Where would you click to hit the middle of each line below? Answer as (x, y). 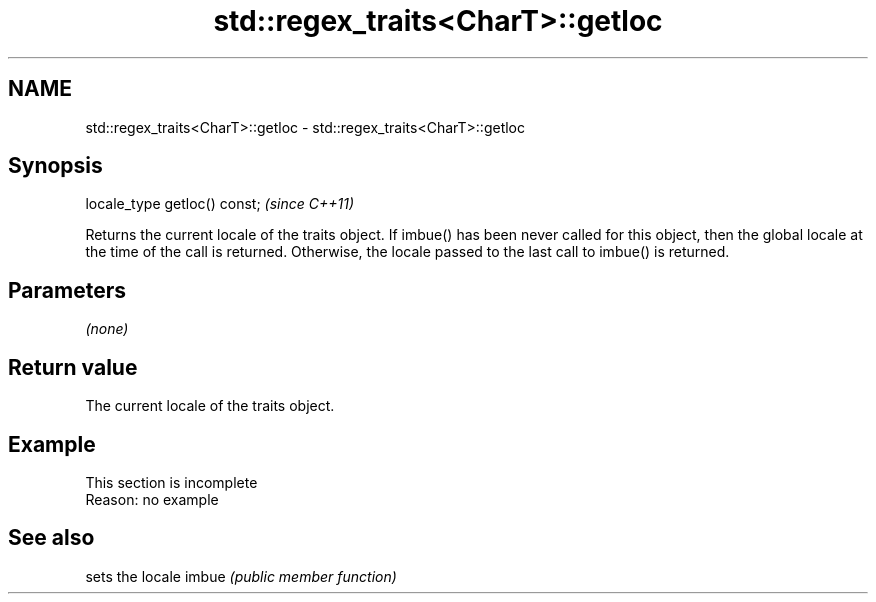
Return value (73, 367)
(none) (107, 329)
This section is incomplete (171, 482)
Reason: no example (152, 499)
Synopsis (55, 166)
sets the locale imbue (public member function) (241, 576)
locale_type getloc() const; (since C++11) (219, 204)
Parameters (67, 290)
